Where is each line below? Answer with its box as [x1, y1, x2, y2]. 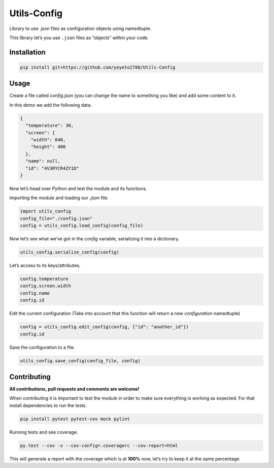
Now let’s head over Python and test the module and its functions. [9, 185, 147, 192]
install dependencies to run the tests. [9, 402, 87, 409]
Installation [9, 48, 46, 56]
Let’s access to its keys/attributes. [9, 262, 81, 269]
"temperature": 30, [25, 122, 74, 129]
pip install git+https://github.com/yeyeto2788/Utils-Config [20, 64, 176, 70]
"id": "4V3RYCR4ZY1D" [25, 165, 80, 171]
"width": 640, [30, 137, 66, 142]
